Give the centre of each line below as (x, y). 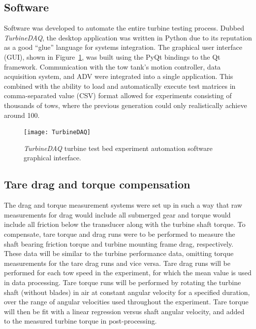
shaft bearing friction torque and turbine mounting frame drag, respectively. (119, 243)
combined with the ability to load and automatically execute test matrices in (120, 86)
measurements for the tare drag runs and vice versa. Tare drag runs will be (117, 263)
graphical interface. (52, 158)
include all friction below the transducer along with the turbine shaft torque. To (125, 224)
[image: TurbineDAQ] (57, 132)
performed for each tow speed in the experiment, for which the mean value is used (128, 273)
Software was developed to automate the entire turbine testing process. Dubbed (124, 28)
